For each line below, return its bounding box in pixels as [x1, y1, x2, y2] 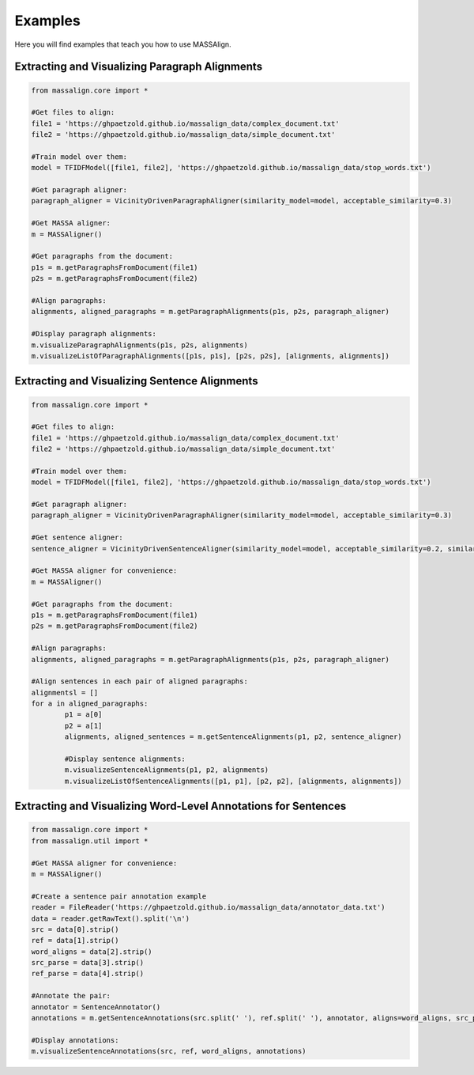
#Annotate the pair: [31, 991, 111, 1001]
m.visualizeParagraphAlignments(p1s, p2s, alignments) [31, 340, 248, 350]
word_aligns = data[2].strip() [31, 947, 153, 956]
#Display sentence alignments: [64, 755, 186, 763]
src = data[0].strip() [31, 925, 119, 933]
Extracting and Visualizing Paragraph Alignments [14, 60, 263, 74]
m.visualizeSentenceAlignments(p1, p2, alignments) [64, 766, 269, 774]
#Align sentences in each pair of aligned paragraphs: [31, 677, 248, 686]
